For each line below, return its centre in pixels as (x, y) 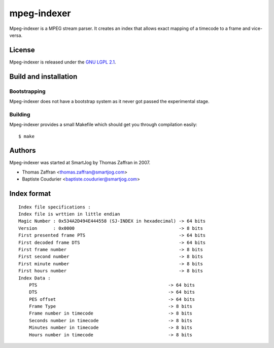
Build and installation (43, 76)
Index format (30, 194)
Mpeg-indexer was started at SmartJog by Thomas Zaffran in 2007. (80, 163)
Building (20, 114)
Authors (23, 150)
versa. (16, 35)
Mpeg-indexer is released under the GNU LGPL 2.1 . (63, 62)
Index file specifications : (55, 207)
